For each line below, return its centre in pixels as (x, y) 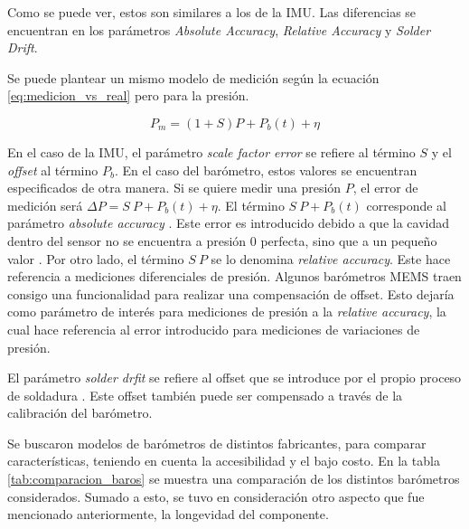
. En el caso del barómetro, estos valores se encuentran (266, 170)
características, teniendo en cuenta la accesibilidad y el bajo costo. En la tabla (224, 461)
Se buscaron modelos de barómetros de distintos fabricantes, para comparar (217, 443)
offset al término (53, 170)
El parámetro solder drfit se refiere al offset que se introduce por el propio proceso (234, 378)
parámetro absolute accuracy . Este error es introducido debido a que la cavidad (228, 223)
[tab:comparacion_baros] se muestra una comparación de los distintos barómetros (234, 479)
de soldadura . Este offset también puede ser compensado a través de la (205, 395)
